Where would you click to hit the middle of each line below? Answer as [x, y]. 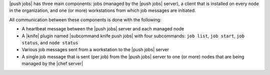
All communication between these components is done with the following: [85, 19]
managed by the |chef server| [52, 64]
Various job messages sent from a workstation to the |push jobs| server [95, 50]
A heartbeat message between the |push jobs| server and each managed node [103, 29]
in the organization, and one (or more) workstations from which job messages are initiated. [102, 10]
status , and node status [50, 43]
